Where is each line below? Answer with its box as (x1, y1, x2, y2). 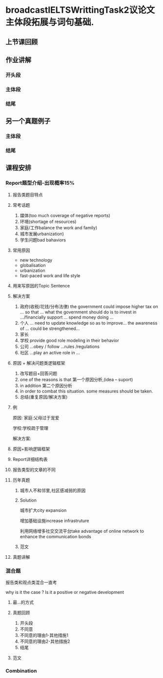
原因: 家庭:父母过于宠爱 (12, 415, 60, 420)
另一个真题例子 (5, 117, 51, 125)
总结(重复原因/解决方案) (20, 394, 68, 400)
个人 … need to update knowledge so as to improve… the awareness (20, 320, 158, 326)
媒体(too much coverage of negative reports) (20, 212, 110, 218)
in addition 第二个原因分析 (20, 382, 73, 389)
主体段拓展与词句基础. (5, 17, 94, 28)
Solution (20, 497, 37, 503)
